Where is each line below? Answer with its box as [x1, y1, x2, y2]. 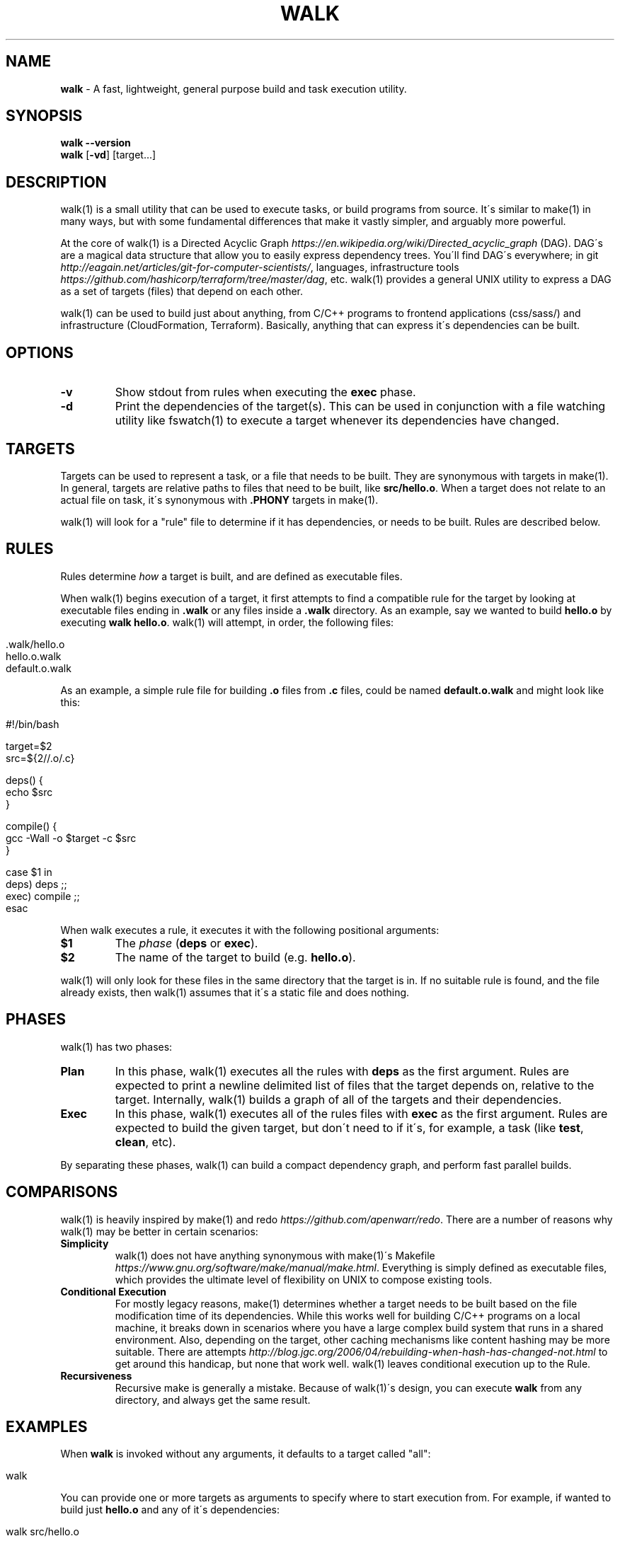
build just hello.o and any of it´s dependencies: [60, 1504, 280, 1516]
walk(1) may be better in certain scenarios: [60, 1225, 258, 1237]
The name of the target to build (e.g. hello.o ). [115, 950, 356, 964]
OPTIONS [6, 343, 74, 362]
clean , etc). [115, 1134, 176, 1149]
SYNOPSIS [6, 107, 83, 125]
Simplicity [60, 1237, 109, 1249]
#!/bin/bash [6, 717, 59, 730]
